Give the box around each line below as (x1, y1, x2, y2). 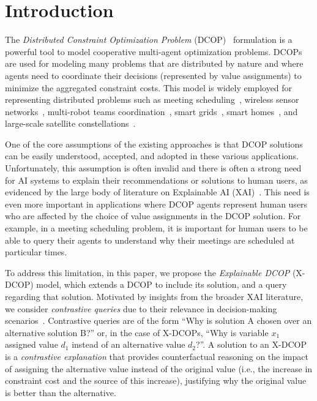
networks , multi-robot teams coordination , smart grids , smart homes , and (5, 105, 298, 118)
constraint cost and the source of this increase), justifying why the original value (5, 374, 307, 387)
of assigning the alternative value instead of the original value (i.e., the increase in (5, 362, 313, 375)
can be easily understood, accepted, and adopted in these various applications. (5, 149, 299, 162)
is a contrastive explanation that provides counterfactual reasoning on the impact (5, 350, 308, 362)
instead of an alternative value (72, 338, 185, 351)
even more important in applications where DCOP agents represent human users (5, 197, 308, 210)
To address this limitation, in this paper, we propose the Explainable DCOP (5, 266, 290, 279)
